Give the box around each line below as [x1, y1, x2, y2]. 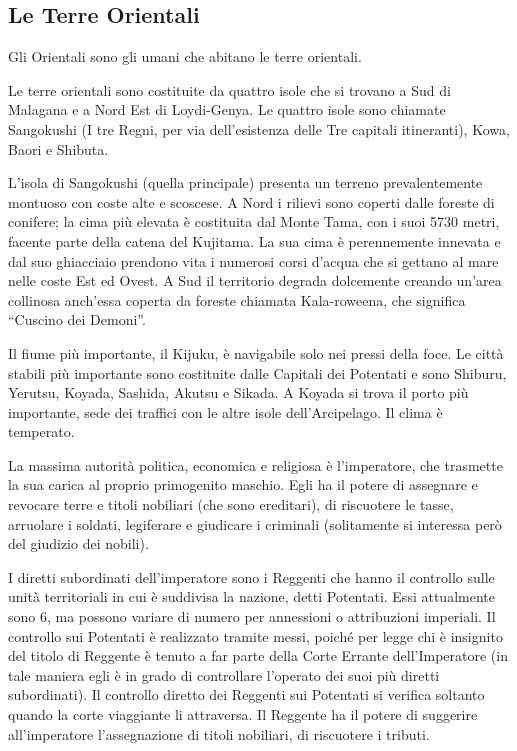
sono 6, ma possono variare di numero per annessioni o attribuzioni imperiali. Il [8, 606, 496, 627]
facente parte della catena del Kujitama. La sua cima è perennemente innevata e [8, 230, 501, 251]
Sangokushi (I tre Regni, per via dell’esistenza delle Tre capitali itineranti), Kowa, [8, 118, 510, 139]
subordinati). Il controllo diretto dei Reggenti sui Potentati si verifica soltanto [8, 684, 485, 705]
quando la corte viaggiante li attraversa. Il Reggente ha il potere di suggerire [8, 704, 478, 725]
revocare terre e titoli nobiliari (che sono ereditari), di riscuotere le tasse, [8, 494, 454, 515]
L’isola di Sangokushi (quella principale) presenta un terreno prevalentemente [8, 172, 483, 193]
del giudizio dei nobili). [8, 533, 149, 554]
